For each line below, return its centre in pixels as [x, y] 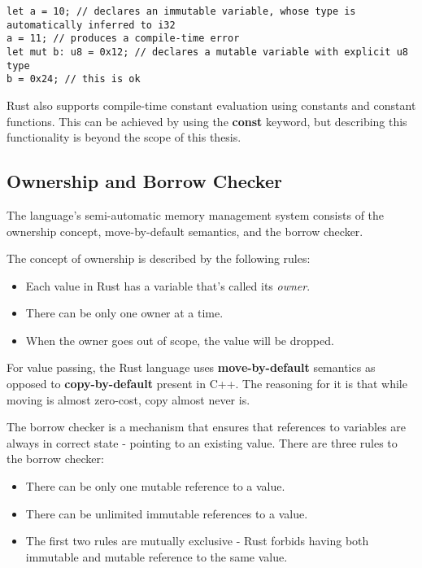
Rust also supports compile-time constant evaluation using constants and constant [211, 105]
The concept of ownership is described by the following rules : [159, 258]
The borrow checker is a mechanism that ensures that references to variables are [207, 427]
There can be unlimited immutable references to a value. [167, 513]
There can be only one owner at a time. [124, 313]
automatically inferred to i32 [91, 25]
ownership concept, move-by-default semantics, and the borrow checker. [185, 231]
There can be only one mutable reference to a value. [155, 486]
